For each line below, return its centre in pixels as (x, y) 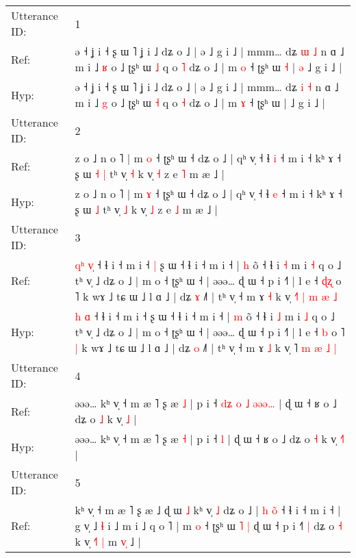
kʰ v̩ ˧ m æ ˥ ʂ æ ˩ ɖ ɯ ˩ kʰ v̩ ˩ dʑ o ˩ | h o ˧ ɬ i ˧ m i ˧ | (208, 510)
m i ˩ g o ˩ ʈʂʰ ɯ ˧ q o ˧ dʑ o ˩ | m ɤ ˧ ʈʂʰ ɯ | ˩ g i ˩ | (200, 102)
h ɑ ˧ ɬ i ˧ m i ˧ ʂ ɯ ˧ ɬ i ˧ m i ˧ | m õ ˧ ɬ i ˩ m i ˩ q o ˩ (205, 316)
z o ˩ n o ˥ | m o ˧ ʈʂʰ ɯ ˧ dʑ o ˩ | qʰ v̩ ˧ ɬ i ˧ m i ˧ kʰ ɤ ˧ (208, 158)
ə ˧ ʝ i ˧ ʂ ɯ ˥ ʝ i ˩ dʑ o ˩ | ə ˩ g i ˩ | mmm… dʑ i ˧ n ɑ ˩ (207, 87)
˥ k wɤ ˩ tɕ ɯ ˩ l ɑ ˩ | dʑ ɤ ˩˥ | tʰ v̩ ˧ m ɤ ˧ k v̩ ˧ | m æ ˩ (206, 296)
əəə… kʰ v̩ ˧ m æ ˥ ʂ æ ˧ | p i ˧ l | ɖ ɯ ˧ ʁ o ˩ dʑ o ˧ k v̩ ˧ (209, 439)
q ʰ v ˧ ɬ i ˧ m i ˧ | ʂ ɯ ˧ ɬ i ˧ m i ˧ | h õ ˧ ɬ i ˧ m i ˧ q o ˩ (208, 265)
